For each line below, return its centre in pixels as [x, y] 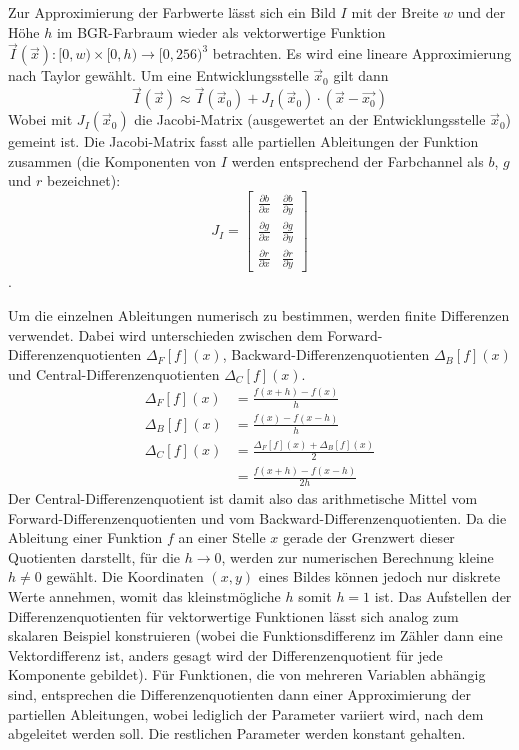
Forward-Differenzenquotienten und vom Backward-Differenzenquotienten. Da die [257, 517]
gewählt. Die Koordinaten [125, 576]
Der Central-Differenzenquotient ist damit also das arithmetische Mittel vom [243, 498]
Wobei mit [40, 119]
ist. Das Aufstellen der [443, 596]
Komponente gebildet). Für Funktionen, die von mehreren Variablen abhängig [247, 674]
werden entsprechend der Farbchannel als [357, 160]
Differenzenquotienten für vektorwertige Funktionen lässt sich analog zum [233, 615]
